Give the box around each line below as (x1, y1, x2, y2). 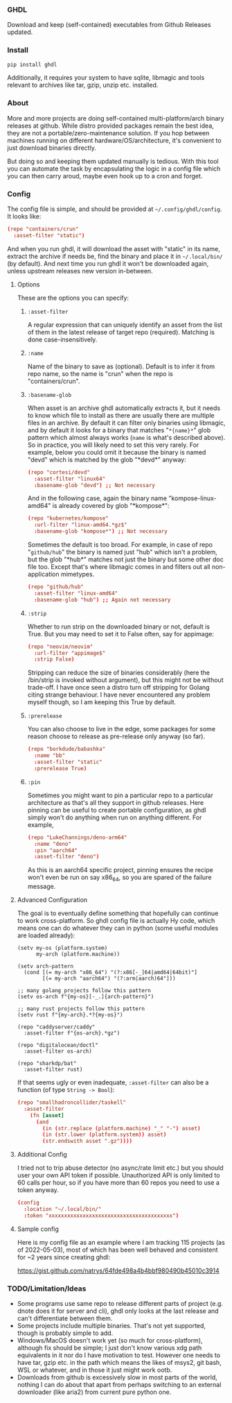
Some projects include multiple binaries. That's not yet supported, (17, 1322, 206, 1330)
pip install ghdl (7, 61, 57, 68)
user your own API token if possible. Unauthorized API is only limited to (17, 1171, 220, 1180)
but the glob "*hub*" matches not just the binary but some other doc (27, 555, 224, 563)
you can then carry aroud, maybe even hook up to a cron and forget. (7, 171, 203, 180)
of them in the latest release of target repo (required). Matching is (27, 328, 215, 336)
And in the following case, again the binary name (27, 494, 168, 502)
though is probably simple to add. (17, 1329, 114, 1337)
